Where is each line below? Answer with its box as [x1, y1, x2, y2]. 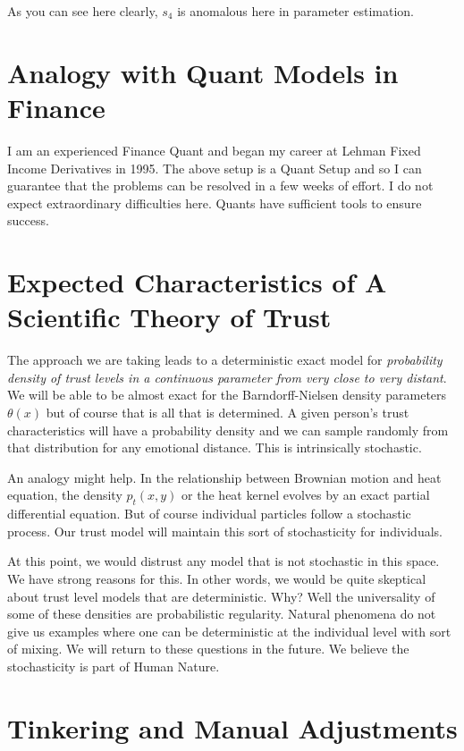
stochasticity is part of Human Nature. [7, 656, 220, 675]
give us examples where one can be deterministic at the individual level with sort [7, 621, 451, 640]
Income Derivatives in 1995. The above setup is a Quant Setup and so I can [7, 158, 422, 177]
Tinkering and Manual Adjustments [7, 709, 458, 746]
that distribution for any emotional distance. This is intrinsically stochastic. [7, 438, 422, 457]
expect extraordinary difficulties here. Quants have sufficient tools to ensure [7, 193, 422, 212]
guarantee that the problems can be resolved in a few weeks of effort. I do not [7, 176, 434, 195]
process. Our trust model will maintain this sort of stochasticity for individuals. [7, 521, 443, 540]
